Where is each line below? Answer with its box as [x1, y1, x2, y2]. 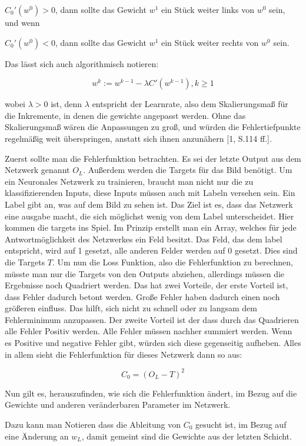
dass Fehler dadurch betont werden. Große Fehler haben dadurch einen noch [5, 290, 280, 302]
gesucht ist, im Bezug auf [195, 418, 287, 430]
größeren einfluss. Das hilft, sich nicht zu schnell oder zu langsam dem [5, 302, 257, 314]
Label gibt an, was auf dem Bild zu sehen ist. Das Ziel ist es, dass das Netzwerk [5, 198, 293, 210]
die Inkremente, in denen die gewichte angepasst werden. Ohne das [5, 109, 246, 121]
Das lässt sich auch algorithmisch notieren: [5, 57, 159, 69]
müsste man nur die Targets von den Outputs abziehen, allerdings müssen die [5, 267, 285, 279]
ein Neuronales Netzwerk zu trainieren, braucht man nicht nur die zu [5, 175, 254, 187]
